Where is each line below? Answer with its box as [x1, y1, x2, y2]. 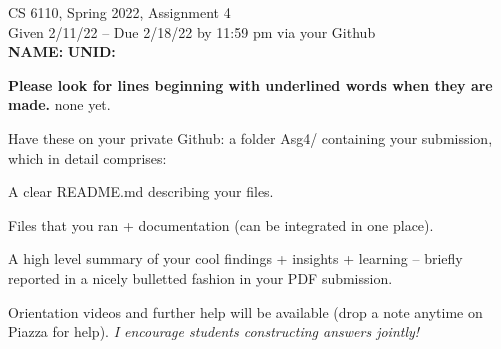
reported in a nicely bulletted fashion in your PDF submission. [8, 267, 393, 288]
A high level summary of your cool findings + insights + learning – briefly [8, 248, 463, 269]
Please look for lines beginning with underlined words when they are [8, 74, 493, 95]
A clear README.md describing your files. [8, 181, 274, 202]
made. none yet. [8, 94, 111, 115]
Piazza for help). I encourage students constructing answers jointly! [8, 321, 420, 342]
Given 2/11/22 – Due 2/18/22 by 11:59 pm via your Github [8, 21, 376, 42]
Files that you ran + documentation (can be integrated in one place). [8, 214, 434, 235]
